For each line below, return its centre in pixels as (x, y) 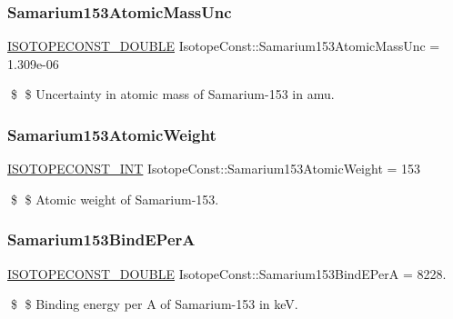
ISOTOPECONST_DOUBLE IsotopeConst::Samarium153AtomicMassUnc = (224, 46)
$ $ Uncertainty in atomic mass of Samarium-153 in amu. (172, 94)
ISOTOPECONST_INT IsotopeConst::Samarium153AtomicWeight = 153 (214, 169)
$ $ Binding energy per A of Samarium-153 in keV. (154, 304)
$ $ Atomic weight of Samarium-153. (115, 199)
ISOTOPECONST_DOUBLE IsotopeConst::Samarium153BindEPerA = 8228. (227, 273)
